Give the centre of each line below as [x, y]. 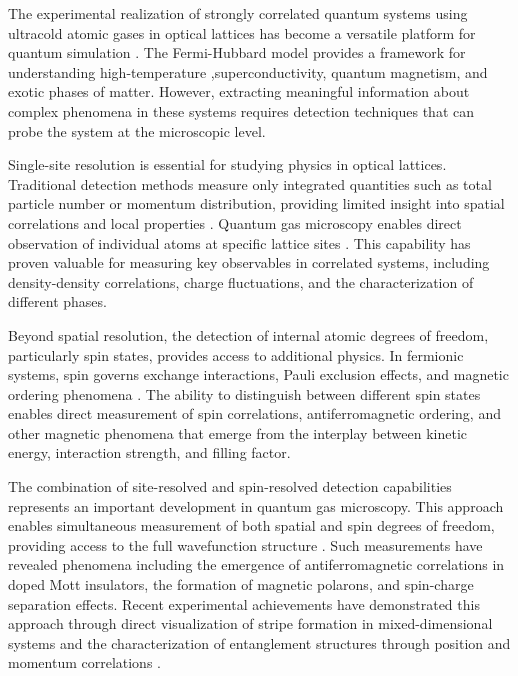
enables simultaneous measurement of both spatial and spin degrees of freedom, [251, 525]
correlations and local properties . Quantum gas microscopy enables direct [235, 222]
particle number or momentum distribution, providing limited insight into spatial [256, 203]
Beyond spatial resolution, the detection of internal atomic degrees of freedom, [248, 334]
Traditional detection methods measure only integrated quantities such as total [250, 183]
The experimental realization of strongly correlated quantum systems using [238, 13]
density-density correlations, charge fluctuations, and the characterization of [241, 281]
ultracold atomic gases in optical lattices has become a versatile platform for [242, 32]
